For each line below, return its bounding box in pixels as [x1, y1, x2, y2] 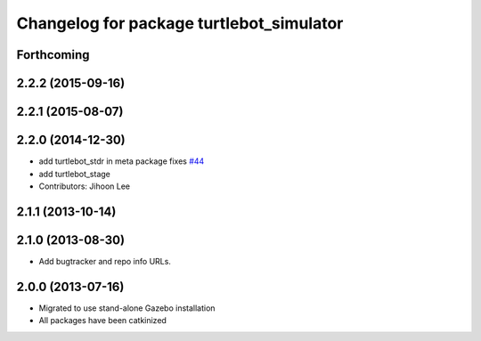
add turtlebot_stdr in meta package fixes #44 [38, 156, 205, 166]
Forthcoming [16, 47, 90, 62]
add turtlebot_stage [38, 168, 111, 179]
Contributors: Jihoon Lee [38, 181, 131, 191]
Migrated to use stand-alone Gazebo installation [38, 303, 216, 313]
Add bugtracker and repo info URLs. [38, 256, 171, 266]
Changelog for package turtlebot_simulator [16, 13, 344, 33]
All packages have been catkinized [38, 315, 167, 326]
